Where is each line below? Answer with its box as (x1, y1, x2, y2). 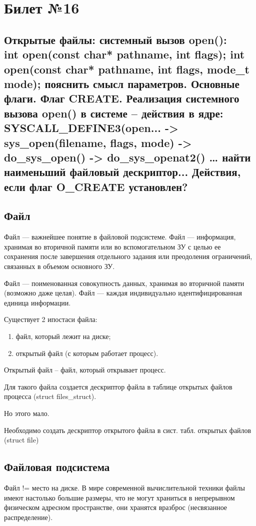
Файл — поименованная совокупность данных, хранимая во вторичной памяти (4, 277, 244, 288)
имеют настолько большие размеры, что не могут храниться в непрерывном (4, 492, 235, 502)
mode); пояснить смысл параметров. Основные (4, 75, 239, 91)
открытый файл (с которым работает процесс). (15, 347, 158, 358)
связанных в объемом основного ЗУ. (4, 261, 115, 271)
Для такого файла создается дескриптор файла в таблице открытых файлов (4, 381, 232, 391)
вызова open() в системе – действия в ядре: (4, 105, 223, 120)
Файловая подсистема (4, 459, 110, 474)
